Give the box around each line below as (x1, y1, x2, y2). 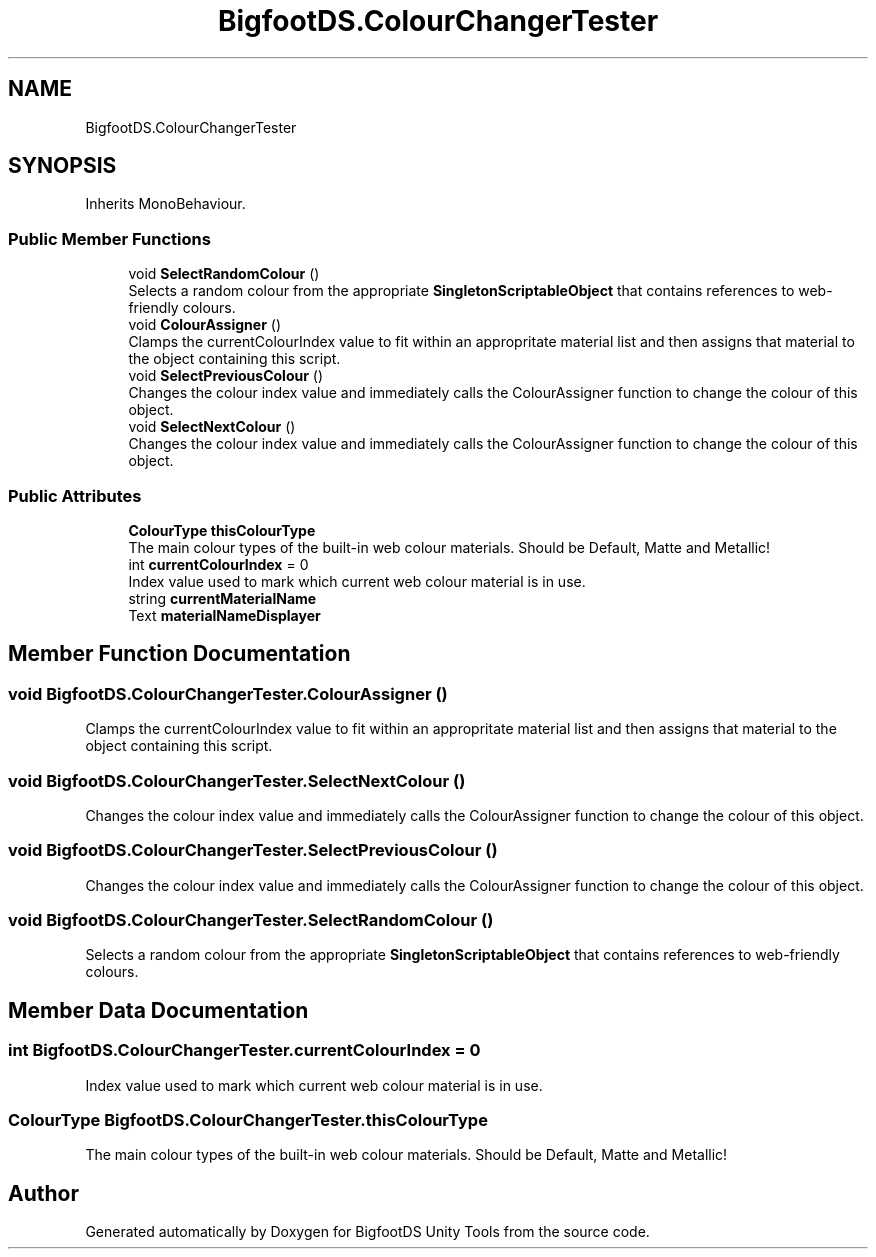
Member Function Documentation (8, 641, 351, 667)
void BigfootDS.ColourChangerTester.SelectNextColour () (8, 770, 466, 791)
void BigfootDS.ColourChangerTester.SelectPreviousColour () (8, 840, 498, 861)
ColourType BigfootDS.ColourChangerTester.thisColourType (8, 1110, 488, 1130)
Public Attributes (8, 485, 142, 506)
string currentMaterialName (128, 589, 317, 607)
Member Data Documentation (8, 997, 309, 1023)
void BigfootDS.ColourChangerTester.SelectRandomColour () (8, 910, 494, 931)
